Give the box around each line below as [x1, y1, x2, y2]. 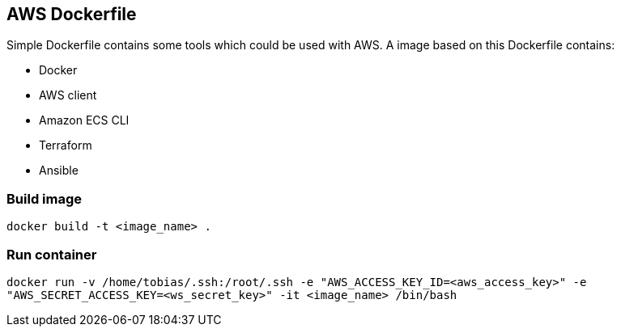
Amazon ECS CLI [39, 113, 130, 128]
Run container [6, 246, 97, 263]
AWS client [39, 88, 97, 103]
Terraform [39, 138, 92, 153]
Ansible [39, 163, 79, 178]
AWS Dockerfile [6, 4, 137, 24]
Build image [6, 190, 83, 207]
